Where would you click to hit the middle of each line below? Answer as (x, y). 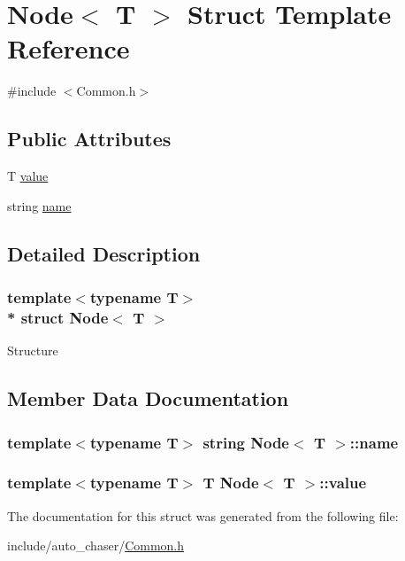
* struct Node (58, 317)
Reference (69, 48)
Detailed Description (104, 253)
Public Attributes (89, 139)
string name (39, 205)
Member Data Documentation (148, 398)
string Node (246, 442)
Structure (33, 351)
